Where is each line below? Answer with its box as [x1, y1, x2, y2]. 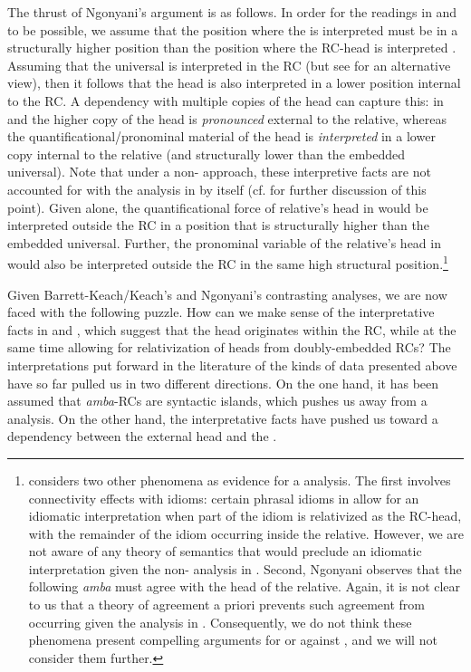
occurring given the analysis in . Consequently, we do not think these [28, 612, 412, 631]
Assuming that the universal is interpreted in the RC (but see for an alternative [7, 55, 451, 74]
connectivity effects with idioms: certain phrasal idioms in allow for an [28, 488, 419, 507]
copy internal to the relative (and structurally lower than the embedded [7, 144, 405, 163]
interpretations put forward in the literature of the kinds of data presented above [7, 355, 457, 374]
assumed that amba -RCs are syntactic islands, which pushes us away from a [7, 391, 428, 410]
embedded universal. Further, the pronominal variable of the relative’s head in [7, 233, 441, 252]
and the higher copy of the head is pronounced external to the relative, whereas [7, 109, 447, 128]
